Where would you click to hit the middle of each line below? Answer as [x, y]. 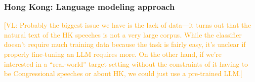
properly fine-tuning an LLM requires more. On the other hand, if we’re [113, 54]
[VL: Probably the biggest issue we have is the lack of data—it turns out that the [127, 25]
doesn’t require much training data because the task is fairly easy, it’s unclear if [125, 44]
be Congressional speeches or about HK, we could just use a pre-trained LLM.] [124, 73]
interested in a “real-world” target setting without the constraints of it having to [126, 63]
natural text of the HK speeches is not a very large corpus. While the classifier [123, 34]
